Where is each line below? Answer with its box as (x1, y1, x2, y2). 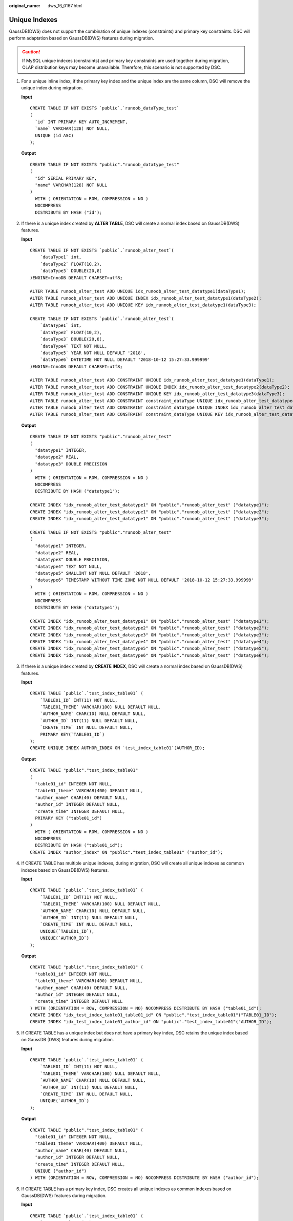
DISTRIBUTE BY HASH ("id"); (35, 210, 103, 215)
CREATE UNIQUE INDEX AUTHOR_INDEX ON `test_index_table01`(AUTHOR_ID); (30, 745, 205, 751)
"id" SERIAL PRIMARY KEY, (35, 175, 97, 181)
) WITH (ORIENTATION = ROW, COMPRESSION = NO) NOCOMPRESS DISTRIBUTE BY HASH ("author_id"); (30, 1175, 259, 1180)
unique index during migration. (21, 85, 83, 91)
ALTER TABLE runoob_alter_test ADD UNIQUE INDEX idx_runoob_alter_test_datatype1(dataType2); (30, 295, 262, 301)
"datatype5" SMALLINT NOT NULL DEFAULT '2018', (35, 570, 151, 576)
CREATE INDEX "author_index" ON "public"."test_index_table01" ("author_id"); (30, 849, 223, 855)
